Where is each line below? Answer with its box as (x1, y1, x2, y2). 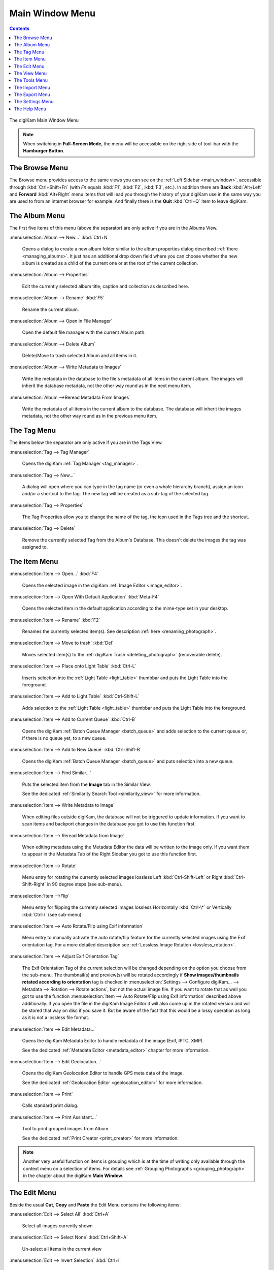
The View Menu (14, 70, 47, 76)
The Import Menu (14, 84, 50, 90)
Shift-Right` (22, 881, 46, 887)
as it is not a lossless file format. (22, 1014, 90, 1021)
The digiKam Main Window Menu (9, 117, 79, 123)
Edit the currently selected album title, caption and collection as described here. (22, 283, 190, 289)
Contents (9, 25, 30, 31)
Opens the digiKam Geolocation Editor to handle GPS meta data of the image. (22, 1070, 184, 1076)
